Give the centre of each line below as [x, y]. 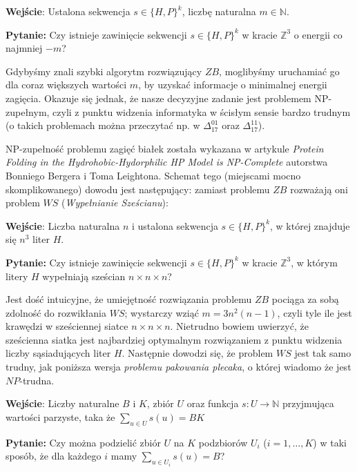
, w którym [314, 262]
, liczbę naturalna [219, 11]
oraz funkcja [213, 403]
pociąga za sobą [305, 299]
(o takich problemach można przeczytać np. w [103, 125]
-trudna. [37, 380]
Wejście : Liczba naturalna [63, 225]
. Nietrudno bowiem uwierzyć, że [239, 326]
